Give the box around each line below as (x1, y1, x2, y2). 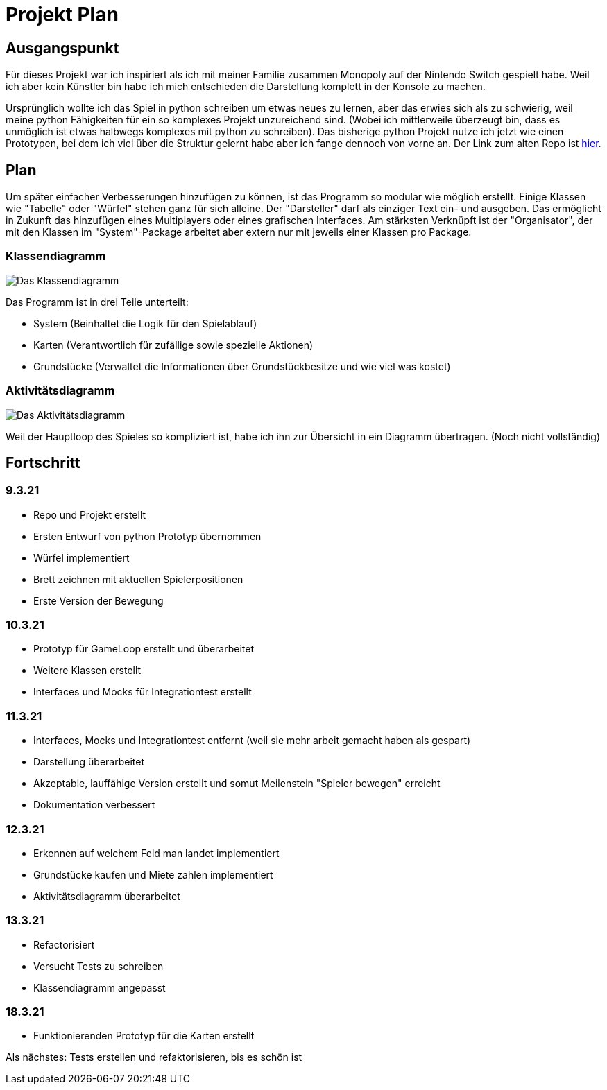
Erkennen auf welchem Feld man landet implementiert (33, 847, 280, 859)
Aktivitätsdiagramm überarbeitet (33, 890, 180, 902)
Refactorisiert (33, 938, 95, 951)
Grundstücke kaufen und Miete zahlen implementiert (33, 868, 273, 881)
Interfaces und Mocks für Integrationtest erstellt (33, 686, 252, 698)
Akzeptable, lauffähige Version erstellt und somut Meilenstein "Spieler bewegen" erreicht (33, 777, 441, 790)
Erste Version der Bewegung (33, 594, 164, 607)
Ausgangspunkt (6, 39, 119, 57)
